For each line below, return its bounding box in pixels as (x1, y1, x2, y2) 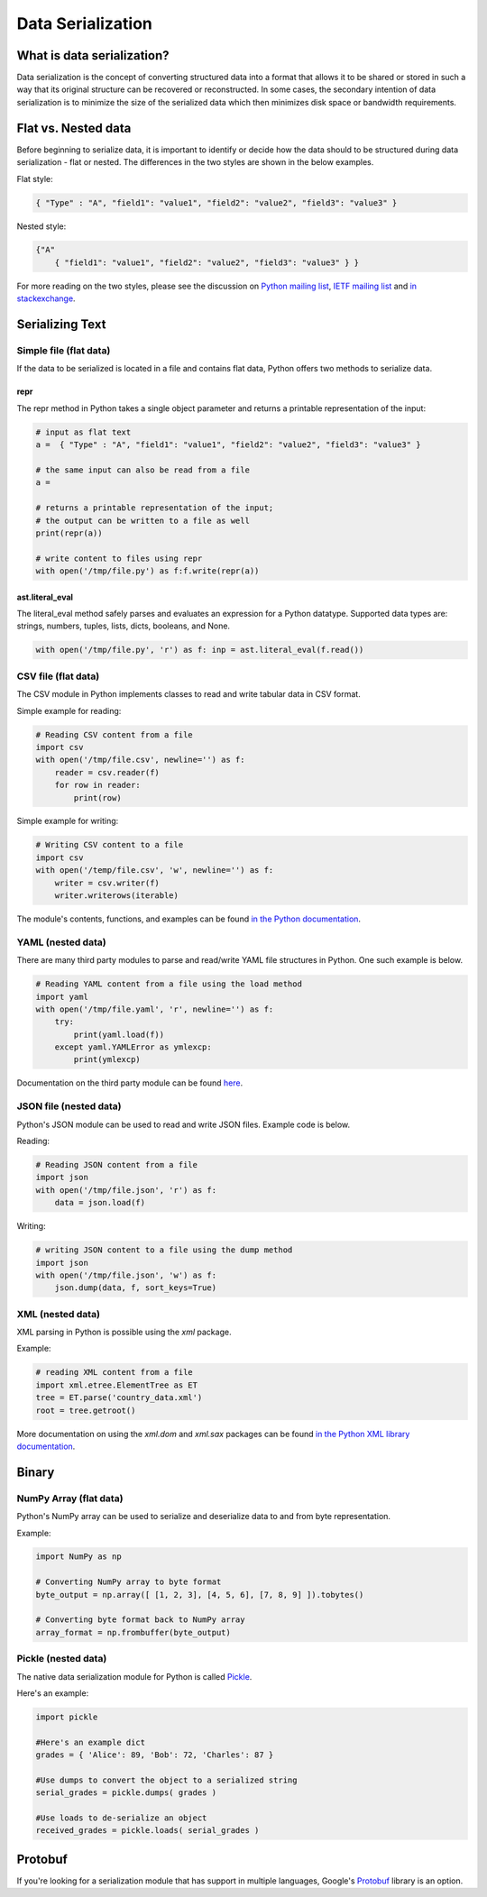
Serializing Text (16, 316, 106, 333)
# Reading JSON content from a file (35, 1159, 198, 1169)
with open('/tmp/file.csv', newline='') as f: (35, 755, 245, 765)
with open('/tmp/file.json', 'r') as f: (35, 1185, 216, 1195)
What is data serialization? (16, 48, 170, 63)
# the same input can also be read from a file (35, 464, 250, 475)
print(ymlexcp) (73, 1055, 142, 1065)
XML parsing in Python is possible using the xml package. (16, 1326, 232, 1338)
